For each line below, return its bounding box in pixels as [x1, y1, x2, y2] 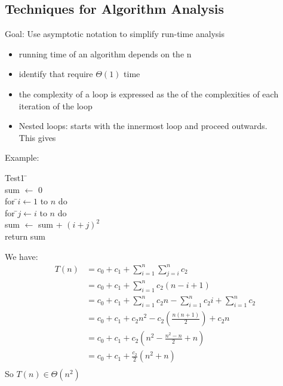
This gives [19, 131, 56, 143]
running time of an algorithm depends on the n [19, 47, 192, 60]
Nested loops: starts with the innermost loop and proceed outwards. [19, 120, 267, 132]
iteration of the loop [19, 99, 93, 112]
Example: [5, 151, 39, 164]
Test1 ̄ [5, 171, 27, 183]
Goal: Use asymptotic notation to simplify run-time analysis [5, 27, 225, 40]
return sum [5, 229, 45, 242]
